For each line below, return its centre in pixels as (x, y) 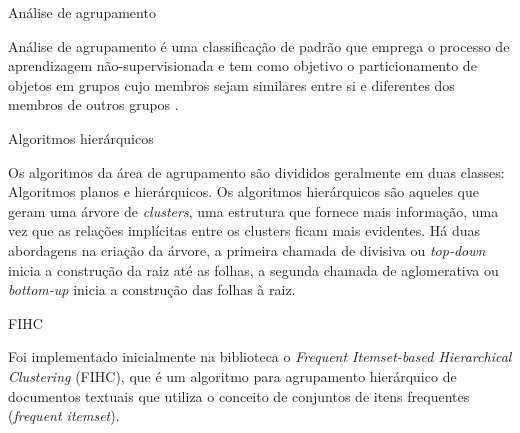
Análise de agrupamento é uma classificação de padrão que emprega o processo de (259, 45)
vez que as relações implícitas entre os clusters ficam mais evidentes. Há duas (244, 230)
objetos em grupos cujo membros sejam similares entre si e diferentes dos (231, 84)
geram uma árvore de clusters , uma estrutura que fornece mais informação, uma (253, 210)
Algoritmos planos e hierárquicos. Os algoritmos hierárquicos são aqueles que (244, 191)
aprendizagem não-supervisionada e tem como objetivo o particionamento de (242, 65)
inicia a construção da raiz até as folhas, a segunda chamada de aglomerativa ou (253, 269)
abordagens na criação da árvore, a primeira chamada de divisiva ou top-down (247, 249)
